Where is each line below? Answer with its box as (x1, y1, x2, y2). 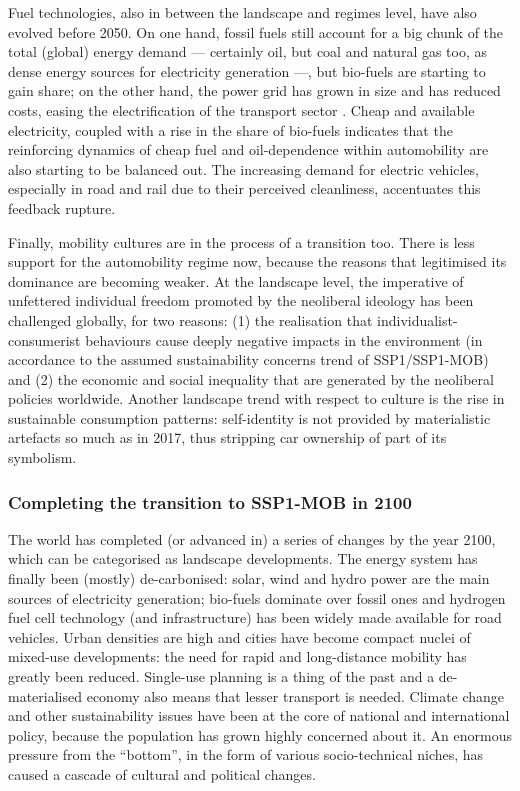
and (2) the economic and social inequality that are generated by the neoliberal (8, 368, 494, 389)
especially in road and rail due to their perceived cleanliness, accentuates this (8, 178, 481, 199)
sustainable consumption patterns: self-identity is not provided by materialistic (8, 407, 491, 428)
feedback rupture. (8, 197, 116, 218)
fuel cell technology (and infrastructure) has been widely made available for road (8, 607, 502, 628)
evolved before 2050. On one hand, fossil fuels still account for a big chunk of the (8, 21, 504, 42)
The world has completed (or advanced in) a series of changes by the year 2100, (8, 528, 496, 549)
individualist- (377, 309, 458, 330)
